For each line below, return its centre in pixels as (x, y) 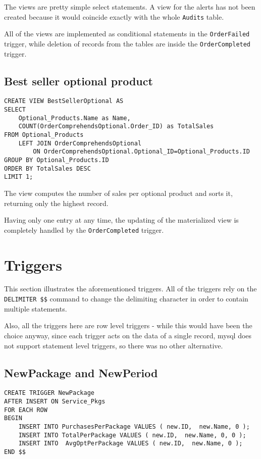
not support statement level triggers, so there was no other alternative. (114, 345)
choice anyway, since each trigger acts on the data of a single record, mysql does (128, 335)
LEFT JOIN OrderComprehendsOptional (80, 143)
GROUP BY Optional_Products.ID (57, 160)
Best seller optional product (79, 81)
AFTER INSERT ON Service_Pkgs (55, 401)
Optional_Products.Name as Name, (74, 118)
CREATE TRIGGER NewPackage (49, 393)
